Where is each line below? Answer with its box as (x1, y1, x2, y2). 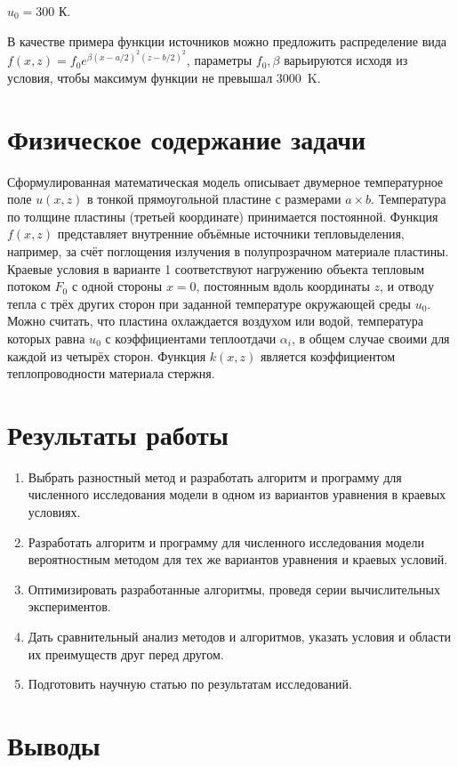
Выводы (7, 726, 100, 763)
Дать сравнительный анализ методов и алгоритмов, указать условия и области (28, 626, 452, 645)
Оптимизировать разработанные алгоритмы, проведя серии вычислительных (28, 579, 441, 598)
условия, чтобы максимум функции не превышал (7, 68, 273, 86)
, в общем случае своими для (291, 328, 450, 347)
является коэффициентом (260, 346, 395, 365)
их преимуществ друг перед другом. (28, 644, 224, 663)
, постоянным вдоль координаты (196, 277, 370, 295)
